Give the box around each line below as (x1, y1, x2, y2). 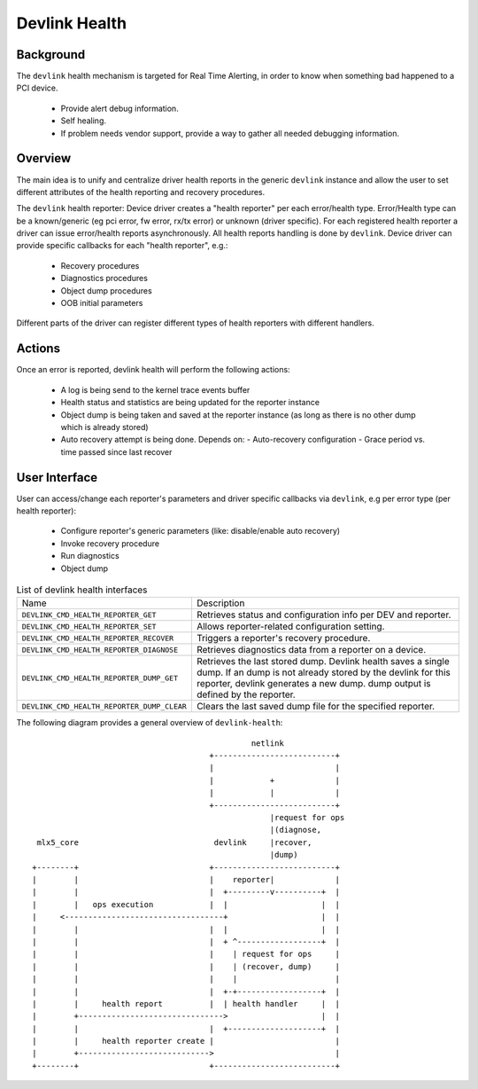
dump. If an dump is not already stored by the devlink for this (196, 666, 451, 678)
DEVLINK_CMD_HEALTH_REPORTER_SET (21, 622, 157, 631)
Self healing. (60, 115, 106, 126)
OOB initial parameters (60, 298, 143, 309)
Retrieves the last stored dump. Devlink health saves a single (196, 655, 451, 668)
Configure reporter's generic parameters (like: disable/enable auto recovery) (60, 526, 341, 537)
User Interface (16, 470, 98, 485)
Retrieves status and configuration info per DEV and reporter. (196, 608, 451, 621)
